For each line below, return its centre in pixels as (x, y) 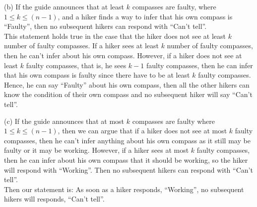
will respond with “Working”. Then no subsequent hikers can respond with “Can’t (128, 169)
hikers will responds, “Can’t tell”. (54, 199)
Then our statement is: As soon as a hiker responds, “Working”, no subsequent (124, 189)
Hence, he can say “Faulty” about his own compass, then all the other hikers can (127, 84)
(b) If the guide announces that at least (64, 6)
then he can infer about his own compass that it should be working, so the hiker (126, 159)
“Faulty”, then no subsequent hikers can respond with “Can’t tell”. (105, 26)
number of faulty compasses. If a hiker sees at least (81, 46)
